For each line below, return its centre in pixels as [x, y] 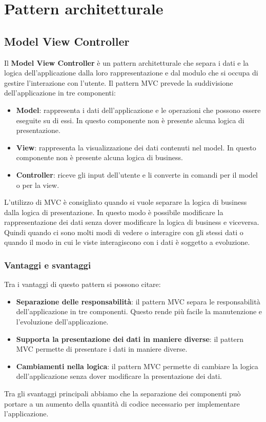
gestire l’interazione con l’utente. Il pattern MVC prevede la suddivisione [119, 82]
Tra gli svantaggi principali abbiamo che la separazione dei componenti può [122, 394]
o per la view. [38, 185]
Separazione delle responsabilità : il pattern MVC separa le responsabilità [138, 301]
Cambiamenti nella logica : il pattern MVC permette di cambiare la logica [137, 366]
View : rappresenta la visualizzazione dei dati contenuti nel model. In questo [136, 147]
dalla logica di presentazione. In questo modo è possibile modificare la [114, 212]
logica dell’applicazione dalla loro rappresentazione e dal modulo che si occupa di [131, 73]
